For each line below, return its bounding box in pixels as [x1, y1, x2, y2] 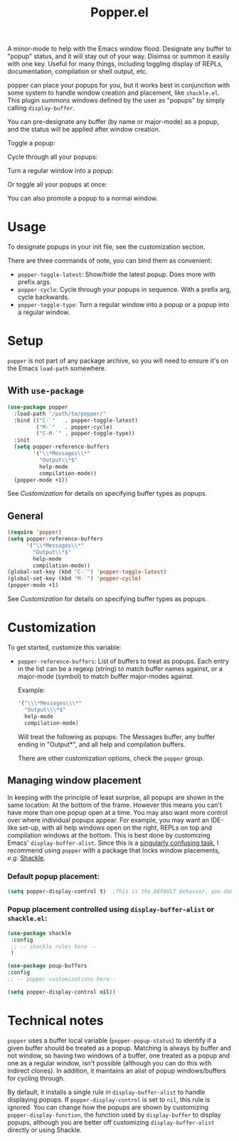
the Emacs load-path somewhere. [7, 364, 107, 372]
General [7, 510, 44, 522]
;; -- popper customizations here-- [7, 976, 116, 983]
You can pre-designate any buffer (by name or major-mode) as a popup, [7, 118, 219, 126]
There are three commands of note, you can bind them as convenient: [7, 256, 212, 265]
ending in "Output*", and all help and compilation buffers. [17, 740, 186, 749]
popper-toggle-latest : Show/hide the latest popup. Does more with [17, 270, 216, 278]
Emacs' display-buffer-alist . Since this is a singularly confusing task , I [7, 838, 219, 848]
